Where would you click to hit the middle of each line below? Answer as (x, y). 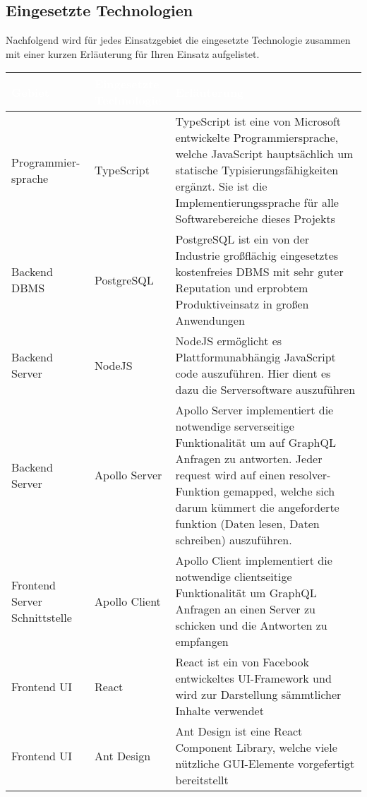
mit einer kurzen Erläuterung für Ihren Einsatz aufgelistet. (133, 53)
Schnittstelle (42, 617)
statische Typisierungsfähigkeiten (257, 170)
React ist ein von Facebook (242, 662)
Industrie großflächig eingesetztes (257, 256)
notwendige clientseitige (234, 577)
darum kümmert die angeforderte (257, 508)
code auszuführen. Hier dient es (253, 373)
